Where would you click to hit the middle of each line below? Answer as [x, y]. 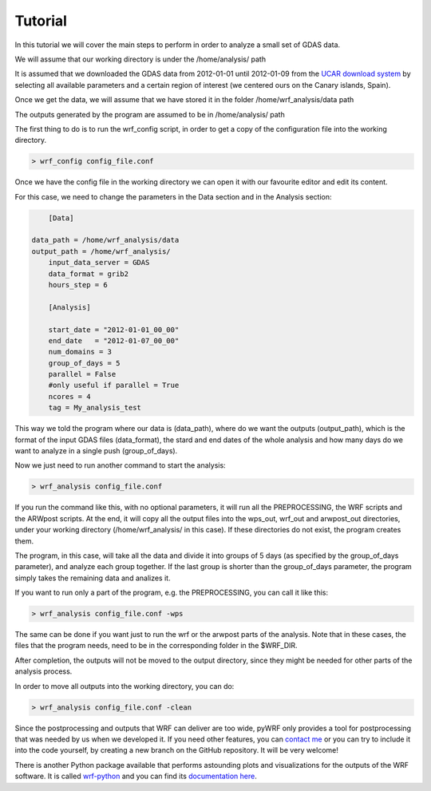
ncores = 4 [69, 396]
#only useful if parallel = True [114, 386]
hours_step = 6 [78, 285]
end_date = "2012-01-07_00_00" [114, 340]
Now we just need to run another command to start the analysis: [121, 465]
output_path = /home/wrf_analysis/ [101, 251]
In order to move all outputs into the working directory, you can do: [125, 686]
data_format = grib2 [89, 274]
